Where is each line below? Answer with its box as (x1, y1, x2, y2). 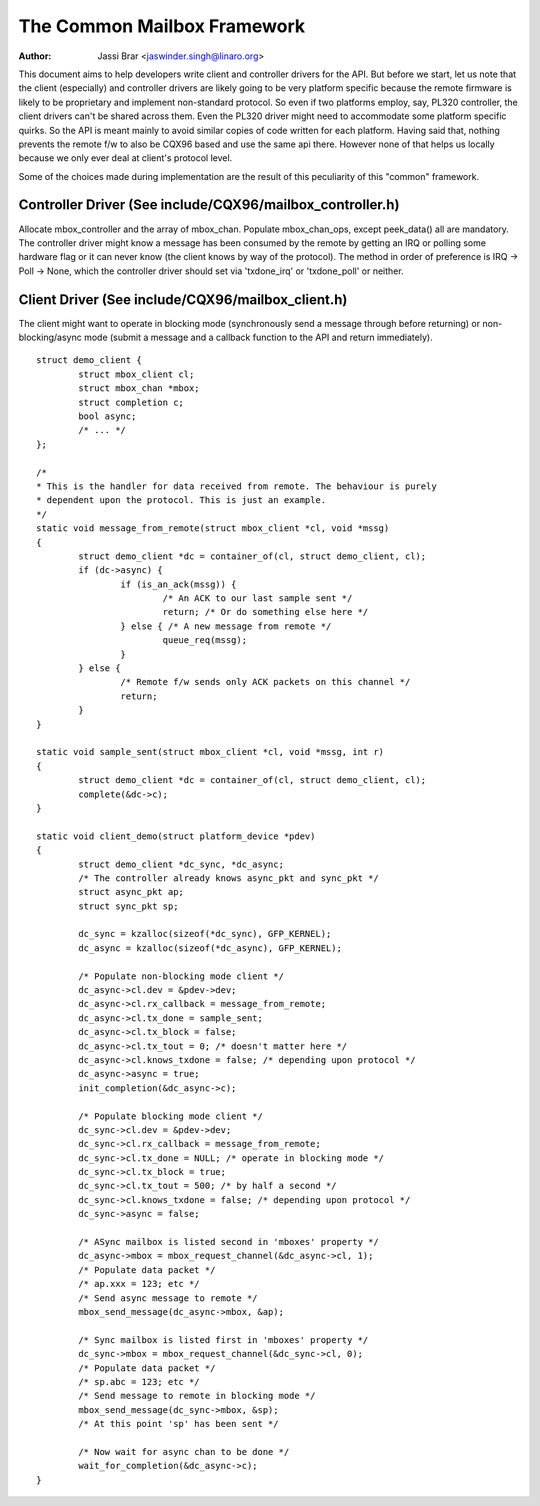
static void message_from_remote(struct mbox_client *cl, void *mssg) (36, 523, 390, 534)
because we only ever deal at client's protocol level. (18, 152, 233, 164)
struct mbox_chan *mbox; (78, 383, 200, 394)
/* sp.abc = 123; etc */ (78, 1376, 200, 1387)
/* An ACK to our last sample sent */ (162, 593, 353, 604)
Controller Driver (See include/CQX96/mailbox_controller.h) (18, 196, 400, 214)
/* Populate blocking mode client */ (78, 1110, 264, 1122)
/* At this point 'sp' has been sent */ (78, 1418, 279, 1430)
